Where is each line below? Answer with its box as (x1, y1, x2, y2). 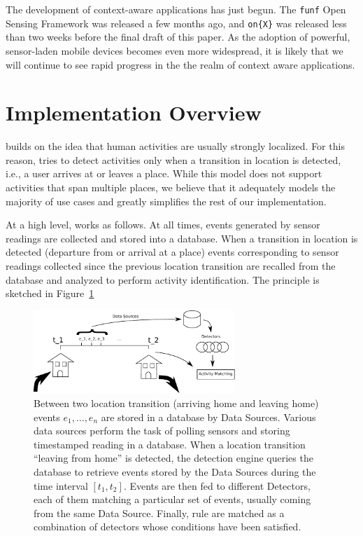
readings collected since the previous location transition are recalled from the (6, 258, 336, 273)
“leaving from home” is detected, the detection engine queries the (34, 451, 313, 465)
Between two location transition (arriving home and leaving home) (34, 395, 319, 410)
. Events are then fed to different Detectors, (123, 478, 311, 493)
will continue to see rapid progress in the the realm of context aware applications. (6, 57, 355, 71)
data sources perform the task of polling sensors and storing (34, 423, 290, 438)
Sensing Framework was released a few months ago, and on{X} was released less (6, 15, 347, 30)
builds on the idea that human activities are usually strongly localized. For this (6, 139, 345, 153)
